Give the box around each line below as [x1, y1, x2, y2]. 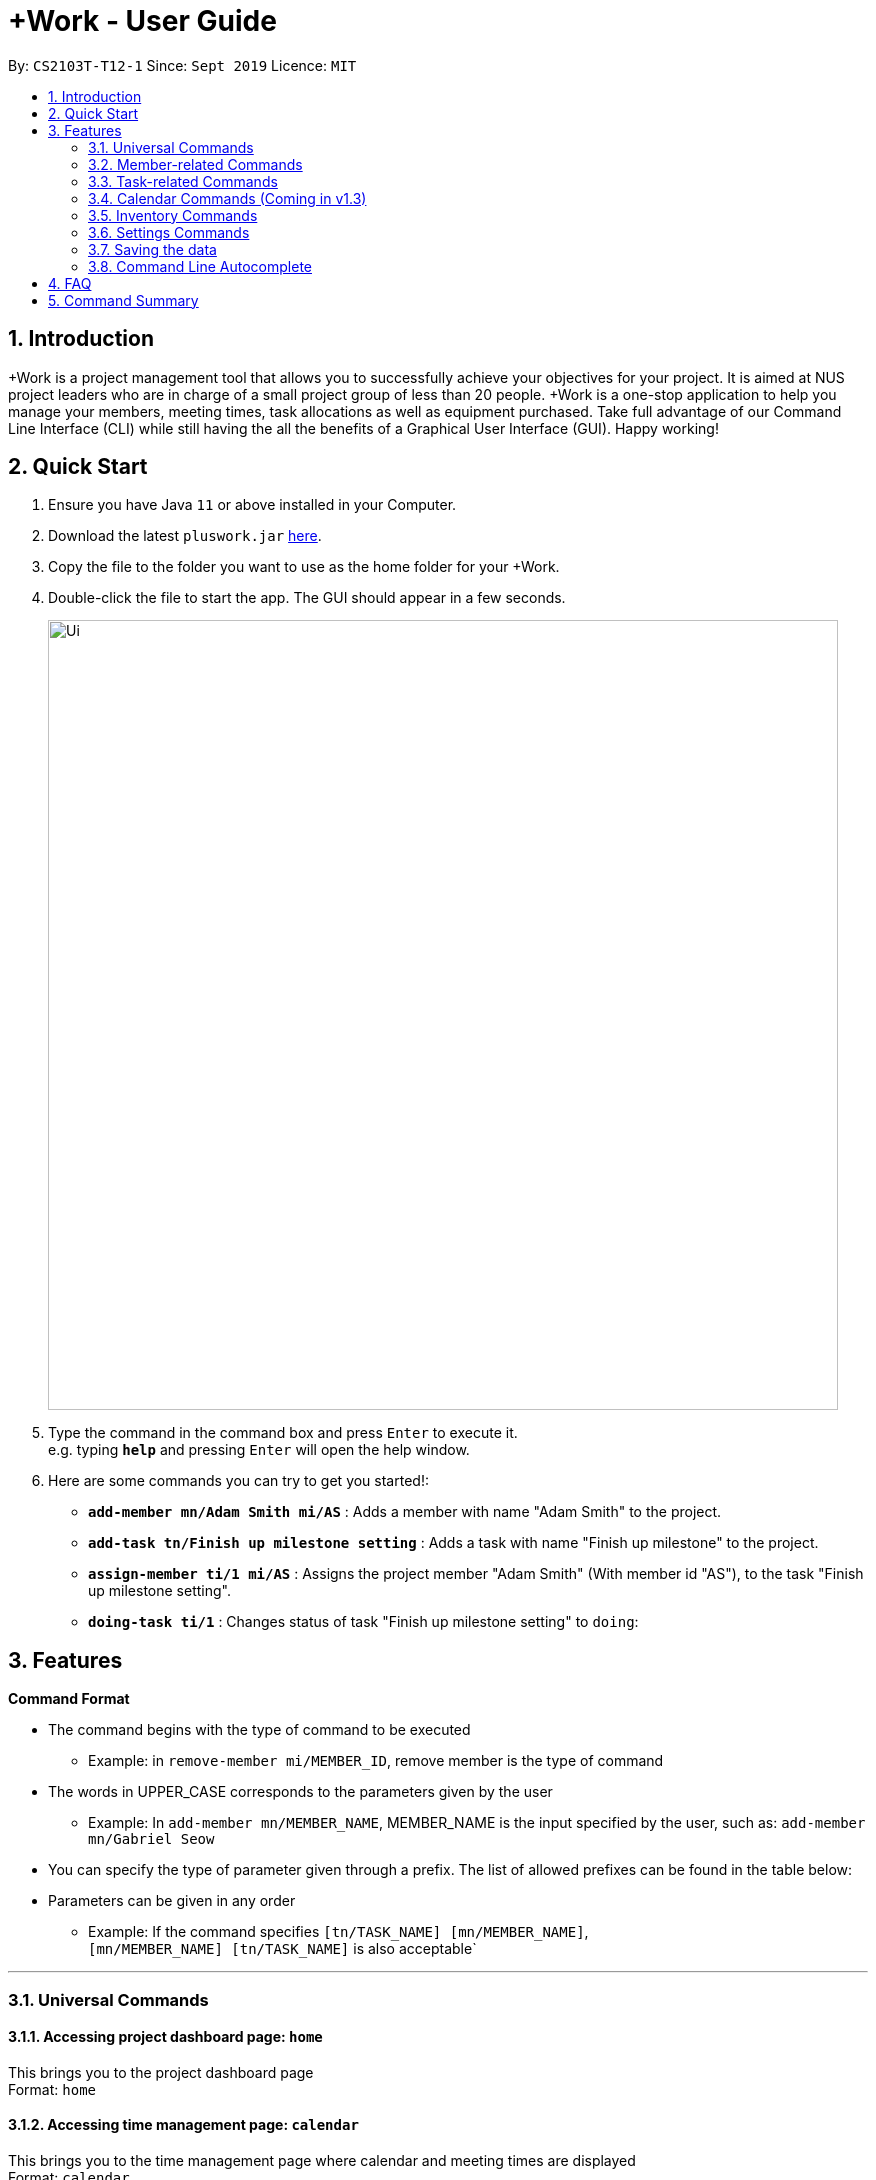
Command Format [8, 1690, 130, 1708]
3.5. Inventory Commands [88, 206, 258, 224]
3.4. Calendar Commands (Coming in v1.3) [88, 189, 367, 207]
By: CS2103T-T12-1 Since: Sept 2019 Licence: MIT [8, 56, 357, 74]
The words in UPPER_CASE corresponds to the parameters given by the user [48, 1783, 553, 1801]
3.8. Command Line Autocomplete [88, 257, 312, 275]
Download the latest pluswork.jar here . [48, 527, 322, 545]
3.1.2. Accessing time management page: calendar [8, 2116, 359, 2134]
